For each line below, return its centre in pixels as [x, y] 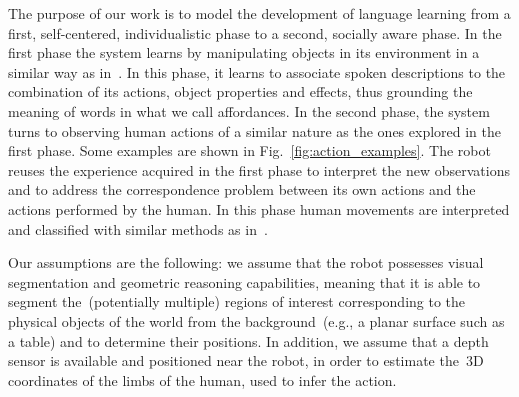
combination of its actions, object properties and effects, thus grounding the [240, 91]
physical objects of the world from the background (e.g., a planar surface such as [256, 320]
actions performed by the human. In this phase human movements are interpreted [259, 208]
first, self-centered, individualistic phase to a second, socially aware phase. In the [255, 32]
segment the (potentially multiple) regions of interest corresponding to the [237, 301]
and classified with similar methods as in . [138, 228]
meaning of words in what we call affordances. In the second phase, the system [249, 110]
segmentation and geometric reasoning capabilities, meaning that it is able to [244, 281]
